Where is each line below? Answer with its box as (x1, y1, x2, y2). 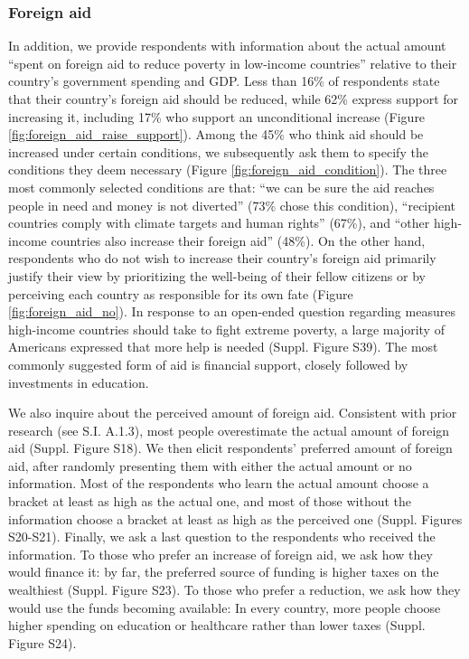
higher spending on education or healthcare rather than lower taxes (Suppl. (8, 616, 426, 635)
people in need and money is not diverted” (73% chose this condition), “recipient (8, 195, 455, 214)
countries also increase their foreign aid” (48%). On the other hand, (51, 231, 426, 249)
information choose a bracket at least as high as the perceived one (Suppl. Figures (8, 509, 463, 528)
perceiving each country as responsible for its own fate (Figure (8, 284, 353, 303)
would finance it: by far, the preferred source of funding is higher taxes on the (8, 562, 439, 581)
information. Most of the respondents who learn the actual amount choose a (8, 474, 429, 493)
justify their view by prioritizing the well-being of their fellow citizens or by (8, 266, 426, 285)
